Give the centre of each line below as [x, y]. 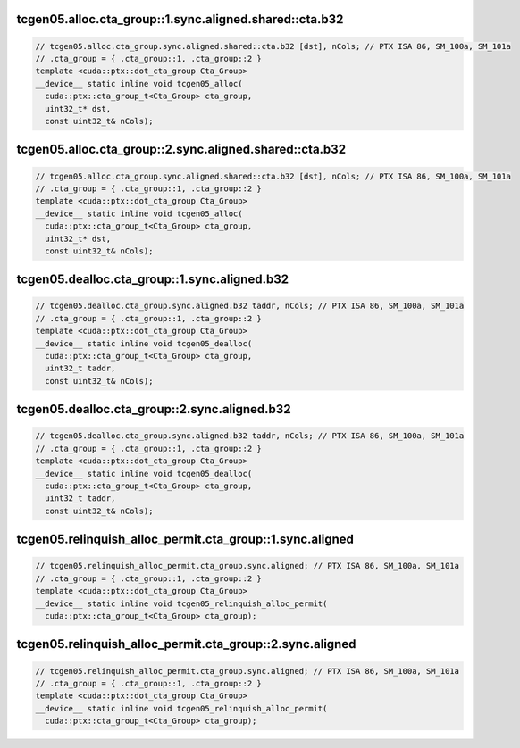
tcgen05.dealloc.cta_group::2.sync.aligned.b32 [154, 409]
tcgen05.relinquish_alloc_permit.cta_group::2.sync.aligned [186, 644]
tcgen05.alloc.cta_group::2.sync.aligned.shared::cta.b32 [181, 150]
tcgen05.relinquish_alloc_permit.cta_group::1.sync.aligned [185, 540]
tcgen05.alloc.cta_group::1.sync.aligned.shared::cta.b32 [180, 19]
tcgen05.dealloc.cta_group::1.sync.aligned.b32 [153, 280]
